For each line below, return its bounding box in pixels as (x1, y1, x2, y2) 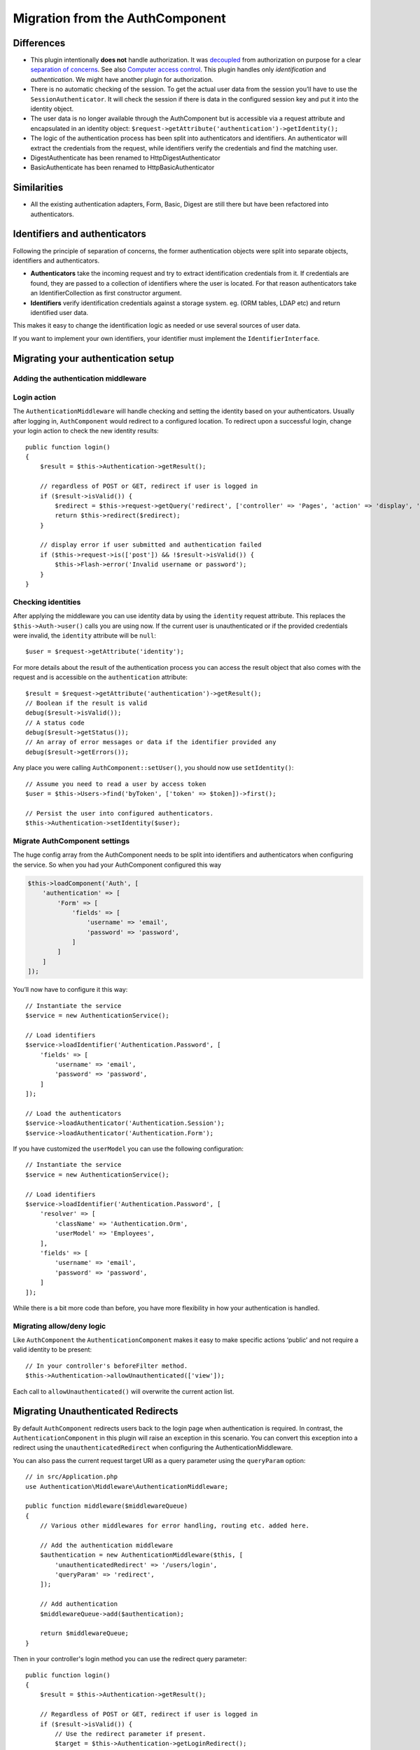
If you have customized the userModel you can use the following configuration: (13, 1144, 244, 1153)
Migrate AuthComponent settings (13, 836, 130, 846)
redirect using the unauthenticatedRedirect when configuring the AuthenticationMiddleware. (13, 1443, 293, 1452)
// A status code (25, 718, 85, 727)
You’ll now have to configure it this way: (13, 986, 128, 994)
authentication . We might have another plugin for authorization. (30, 75, 213, 83)
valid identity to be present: (13, 1345, 92, 1354)
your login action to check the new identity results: (13, 427, 159, 435)
